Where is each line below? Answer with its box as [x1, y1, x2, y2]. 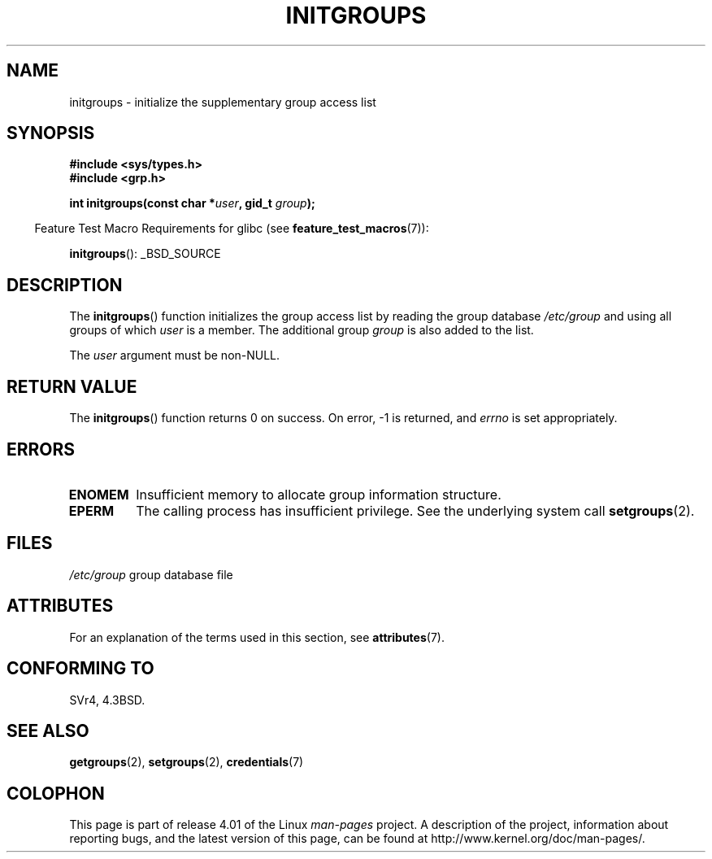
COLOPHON [7, 783, 105, 804]
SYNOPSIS [7, 123, 95, 144]
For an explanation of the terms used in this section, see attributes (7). [69, 630, 445, 644]
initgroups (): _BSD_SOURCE [69, 246, 221, 261]
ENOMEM [68, 486, 129, 503]
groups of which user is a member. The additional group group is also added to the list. [69, 323, 534, 338]
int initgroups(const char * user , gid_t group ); [69, 196, 315, 211]
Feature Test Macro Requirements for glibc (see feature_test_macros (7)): [34, 221, 429, 236]
